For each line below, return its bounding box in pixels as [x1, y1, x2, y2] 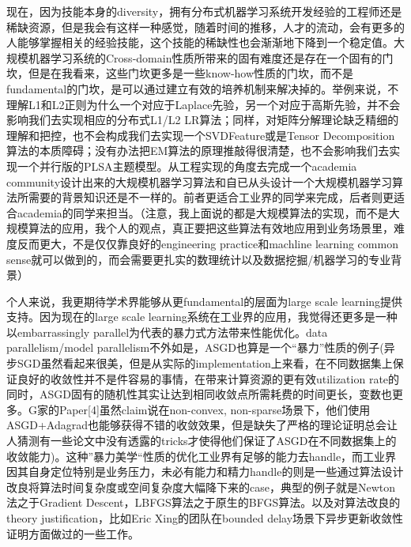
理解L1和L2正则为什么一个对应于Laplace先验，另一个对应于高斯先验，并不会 [6, 96, 401, 112]
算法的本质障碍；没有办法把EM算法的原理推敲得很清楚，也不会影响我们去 [6, 142, 390, 159]
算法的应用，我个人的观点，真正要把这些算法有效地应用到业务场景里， [28, 220, 394, 236]
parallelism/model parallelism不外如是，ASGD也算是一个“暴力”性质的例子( [6, 339, 384, 356]
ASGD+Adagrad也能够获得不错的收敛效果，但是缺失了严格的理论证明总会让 [6, 417, 398, 433]
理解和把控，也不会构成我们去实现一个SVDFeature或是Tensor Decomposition [6, 126, 395, 143]
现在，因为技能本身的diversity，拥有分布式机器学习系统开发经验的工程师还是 [6, 3, 402, 19]
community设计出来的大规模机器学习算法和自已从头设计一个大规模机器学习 [6, 173, 393, 190]
